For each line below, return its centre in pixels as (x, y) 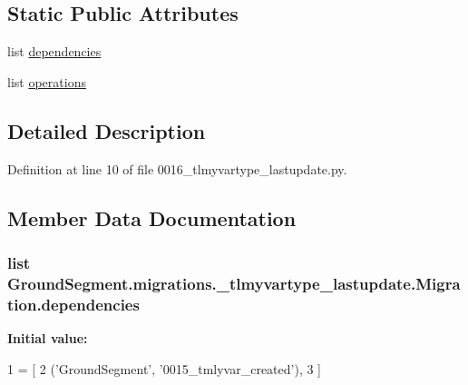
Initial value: (48, 338)
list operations (47, 81)
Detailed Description (107, 130)
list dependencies (54, 51)
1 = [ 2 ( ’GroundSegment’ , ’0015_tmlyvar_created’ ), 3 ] (164, 368)
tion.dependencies (73, 304)
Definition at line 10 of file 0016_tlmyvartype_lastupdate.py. (177, 168)
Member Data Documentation (152, 217)
